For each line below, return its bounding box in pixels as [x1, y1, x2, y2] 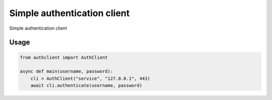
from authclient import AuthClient [20, 54, 108, 60]
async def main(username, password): [20, 68, 113, 74]
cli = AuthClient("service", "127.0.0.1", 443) [30, 75, 151, 81]
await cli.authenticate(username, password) [30, 83, 143, 88]
